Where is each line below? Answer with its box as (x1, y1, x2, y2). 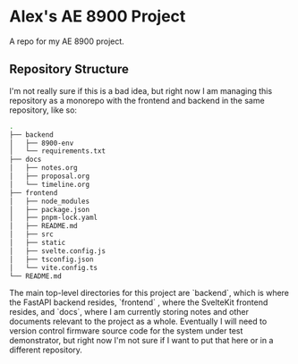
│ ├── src (9, 230, 54, 239)
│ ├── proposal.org (9, 172, 90, 181)
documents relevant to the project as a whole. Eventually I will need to (9, 316, 268, 327)
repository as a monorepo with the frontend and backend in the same (9, 95, 266, 106)
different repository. (9, 344, 83, 355)
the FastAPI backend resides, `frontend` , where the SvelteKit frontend (9, 297, 268, 308)
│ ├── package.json (9, 205, 90, 214)
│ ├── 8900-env (9, 139, 74, 148)
